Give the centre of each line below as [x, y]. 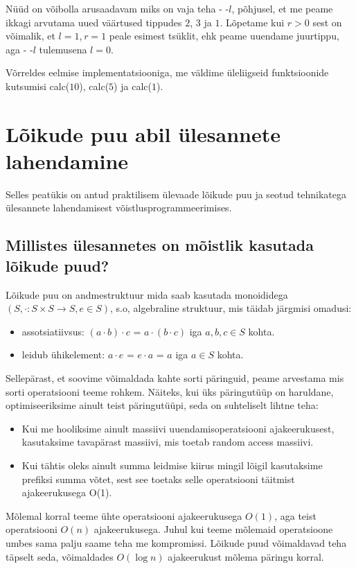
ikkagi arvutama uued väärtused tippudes [94, 22]
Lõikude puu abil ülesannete [143, 133]
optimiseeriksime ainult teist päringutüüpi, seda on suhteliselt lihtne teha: [162, 405]
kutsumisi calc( [38, 86]
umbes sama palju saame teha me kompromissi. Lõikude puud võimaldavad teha [176, 542]
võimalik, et [30, 36]
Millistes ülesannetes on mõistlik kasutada [160, 245]
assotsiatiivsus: [53, 331]
